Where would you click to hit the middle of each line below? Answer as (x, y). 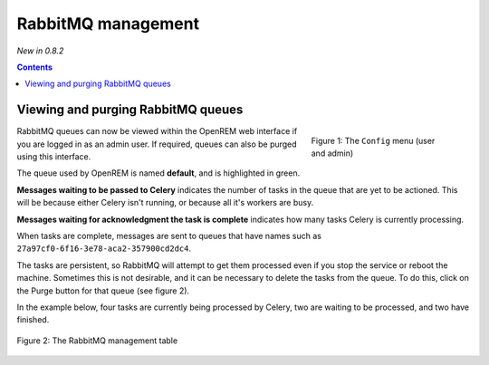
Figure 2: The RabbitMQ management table (97, 341)
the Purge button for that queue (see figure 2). (103, 291)
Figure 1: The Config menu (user (373, 141)
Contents (35, 67)
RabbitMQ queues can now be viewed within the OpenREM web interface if (157, 131)
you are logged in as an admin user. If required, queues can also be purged (157, 144)
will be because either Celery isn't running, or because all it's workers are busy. (165, 203)
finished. (33, 320)
